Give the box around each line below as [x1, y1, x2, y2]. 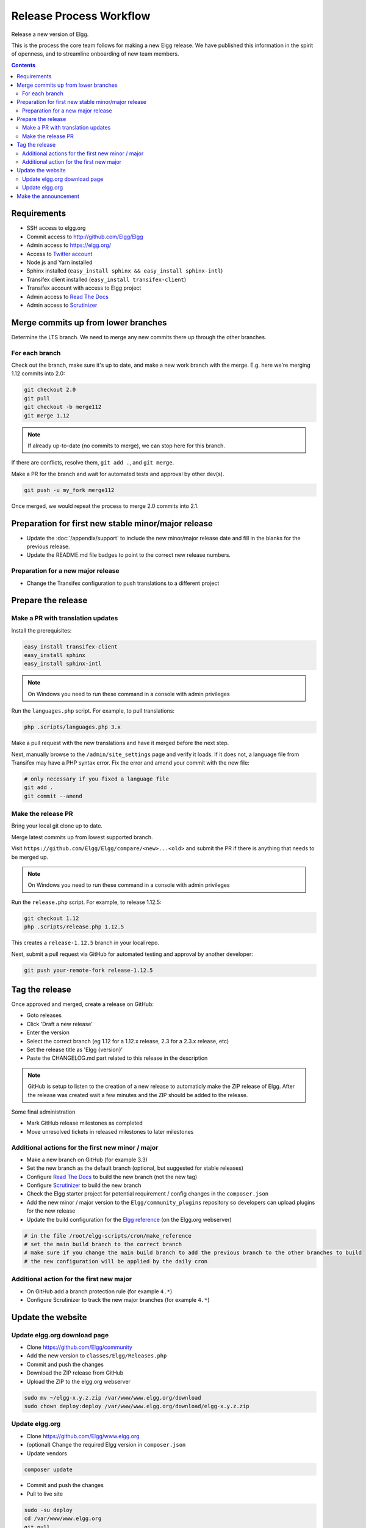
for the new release [26, 1207, 76, 1214]
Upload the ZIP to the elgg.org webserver [26, 1378, 131, 1385]
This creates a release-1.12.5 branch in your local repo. [11, 939, 160, 947]
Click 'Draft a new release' [26, 1020, 93, 1027]
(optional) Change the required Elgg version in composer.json [26, 1441, 186, 1449]
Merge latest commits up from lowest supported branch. [11, 833, 153, 840]
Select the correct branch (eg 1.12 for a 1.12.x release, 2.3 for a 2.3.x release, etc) [26, 1037, 229, 1045]
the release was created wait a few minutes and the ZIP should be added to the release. [27, 1091, 248, 1098]
